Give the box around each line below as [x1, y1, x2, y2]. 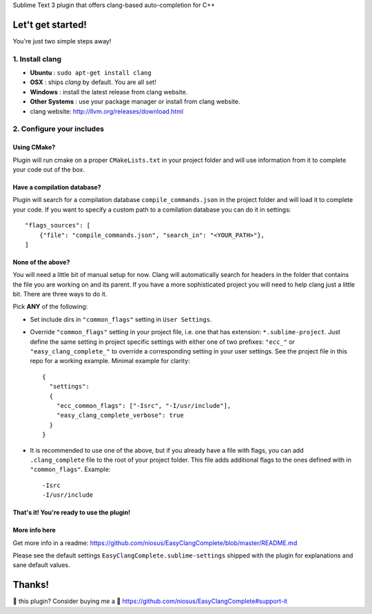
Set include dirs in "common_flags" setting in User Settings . [30, 315, 212, 323]
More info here [12, 526, 56, 534]
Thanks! [12, 579, 50, 591]
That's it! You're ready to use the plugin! [12, 509, 131, 517]
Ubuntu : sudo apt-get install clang [30, 69, 152, 77]
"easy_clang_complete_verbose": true [56, 411, 184, 420]
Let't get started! [12, 19, 87, 30]
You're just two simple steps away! [12, 37, 112, 45]
